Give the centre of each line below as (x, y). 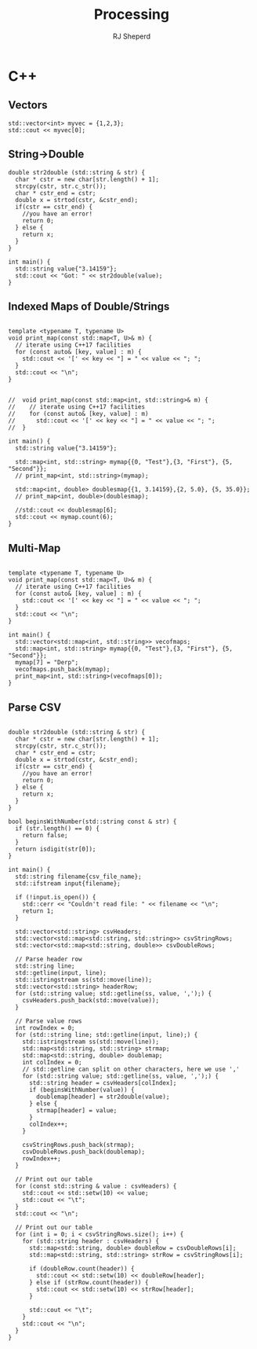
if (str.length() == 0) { (58, 829)
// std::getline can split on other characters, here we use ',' (131, 1069)
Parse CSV (35, 707)
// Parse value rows (49, 1021)
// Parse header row (49, 959)
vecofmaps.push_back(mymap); (63, 670)
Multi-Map (34, 548)
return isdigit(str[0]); (56, 849)
